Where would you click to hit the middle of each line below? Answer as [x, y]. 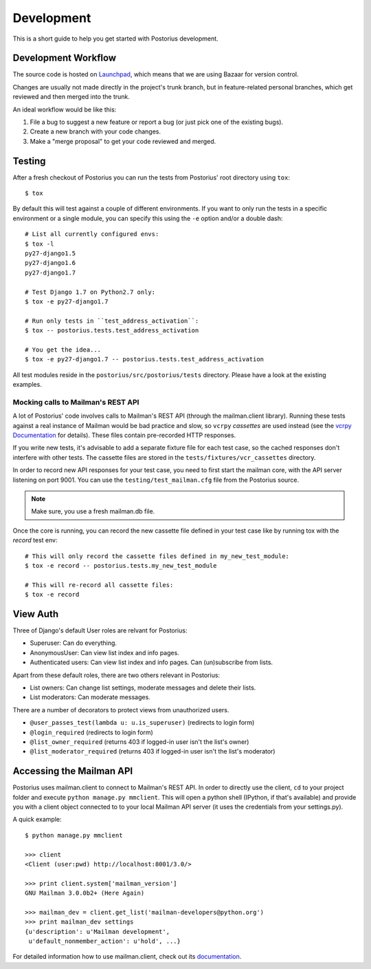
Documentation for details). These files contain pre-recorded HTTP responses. [124, 435]
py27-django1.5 [50, 254]
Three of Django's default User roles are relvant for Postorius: [100, 630]
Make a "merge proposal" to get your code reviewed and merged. [123, 141]
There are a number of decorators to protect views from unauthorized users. [121, 710]
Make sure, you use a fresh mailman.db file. [93, 511]
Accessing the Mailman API [73, 771]
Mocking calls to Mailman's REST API [76, 402]
